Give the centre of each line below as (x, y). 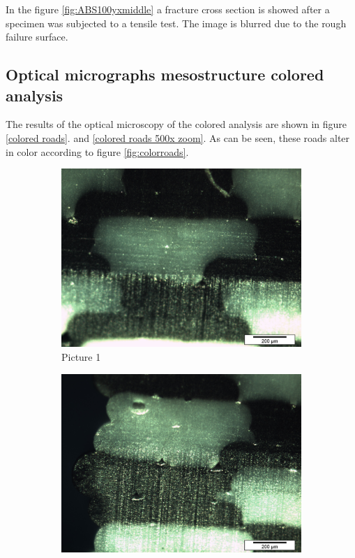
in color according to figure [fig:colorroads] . (97, 151)
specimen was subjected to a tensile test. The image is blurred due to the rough (176, 23)
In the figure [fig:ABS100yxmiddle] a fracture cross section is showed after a (168, 9)
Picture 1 (81, 357)
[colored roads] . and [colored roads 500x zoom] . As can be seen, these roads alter (178, 137)
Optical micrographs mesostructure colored (165, 74)
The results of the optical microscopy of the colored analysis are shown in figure (176, 124)
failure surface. (37, 37)
